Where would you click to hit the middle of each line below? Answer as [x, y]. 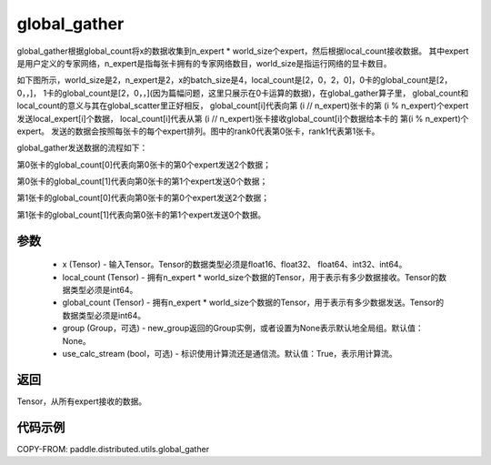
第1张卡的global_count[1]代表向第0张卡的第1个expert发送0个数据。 [141, 215]
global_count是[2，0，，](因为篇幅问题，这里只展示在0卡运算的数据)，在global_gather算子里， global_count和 [266, 93]
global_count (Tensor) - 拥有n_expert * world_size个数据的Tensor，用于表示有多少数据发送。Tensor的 [253, 303]
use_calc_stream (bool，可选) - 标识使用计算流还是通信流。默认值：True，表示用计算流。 [230, 353]
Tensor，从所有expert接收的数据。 [82, 401]
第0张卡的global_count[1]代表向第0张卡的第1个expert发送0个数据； [142, 181]
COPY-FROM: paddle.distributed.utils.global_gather [113, 449]
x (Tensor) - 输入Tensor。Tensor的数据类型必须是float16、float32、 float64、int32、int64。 [235, 265]
